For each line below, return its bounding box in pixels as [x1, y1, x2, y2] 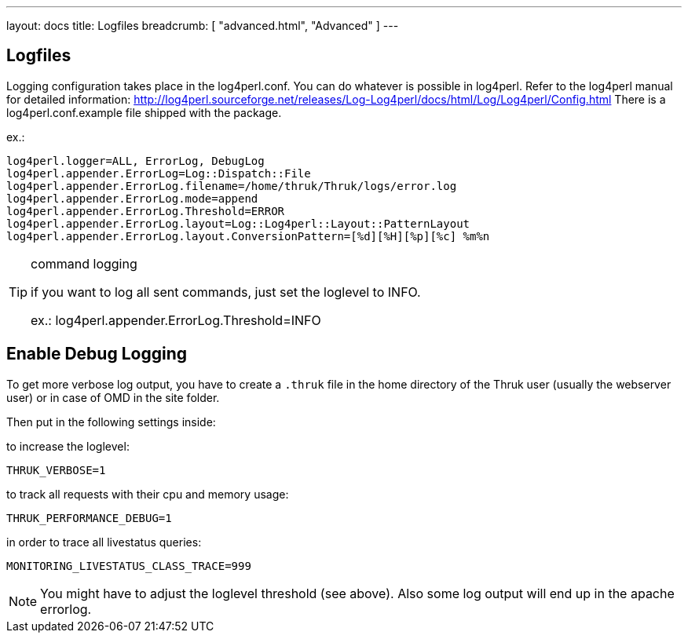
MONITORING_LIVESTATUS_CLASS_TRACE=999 [6, 559, 251, 572]
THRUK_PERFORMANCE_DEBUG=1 [6, 511, 172, 524]
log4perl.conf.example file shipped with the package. [6, 105, 282, 119]
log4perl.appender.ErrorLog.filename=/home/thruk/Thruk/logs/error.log [6, 179, 457, 192]
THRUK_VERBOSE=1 [6, 463, 106, 477]
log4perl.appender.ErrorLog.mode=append [6, 192, 258, 205]
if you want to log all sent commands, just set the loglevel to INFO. [31, 283, 421, 300]
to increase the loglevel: [6, 439, 130, 453]
